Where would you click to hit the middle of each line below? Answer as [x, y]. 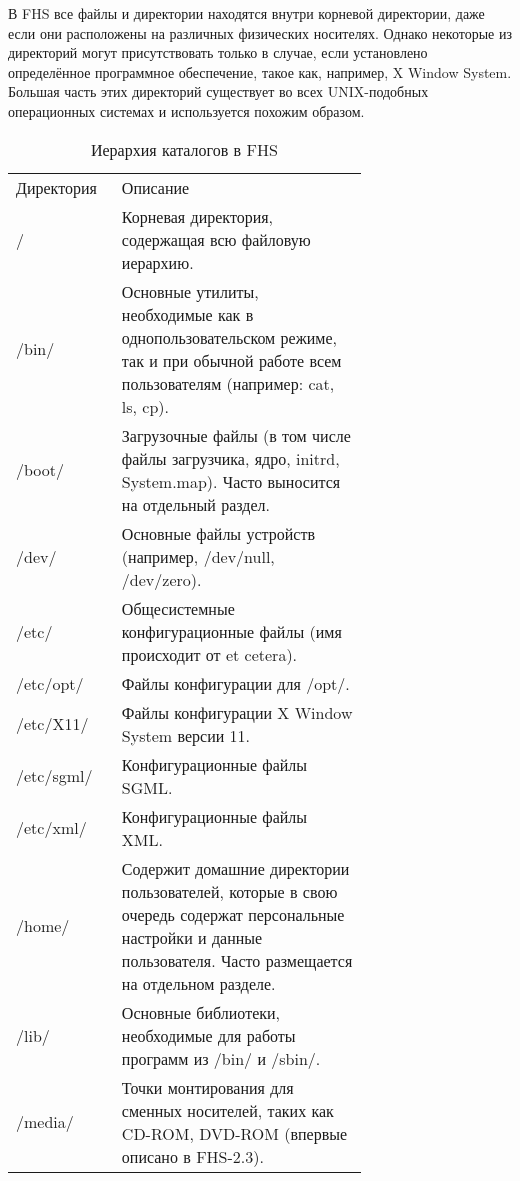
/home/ [43, 926]
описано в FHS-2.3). [192, 1156]
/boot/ [40, 470]
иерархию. [157, 262]
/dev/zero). [161, 579]
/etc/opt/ [50, 683]
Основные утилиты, [190, 291]
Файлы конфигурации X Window [237, 712]
